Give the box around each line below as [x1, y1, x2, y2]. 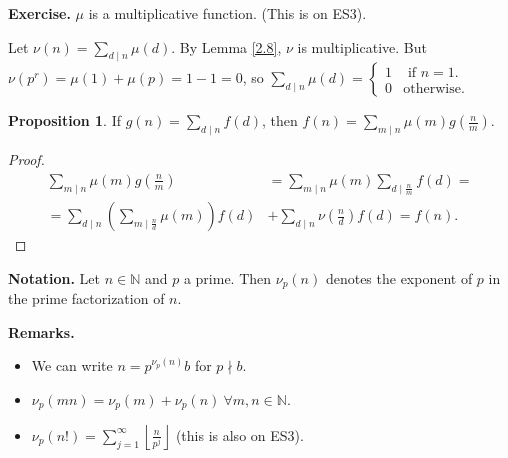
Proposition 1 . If [8, 110, 121, 131]
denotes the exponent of [325, 267, 473, 288]
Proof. [8, 149, 45, 170]
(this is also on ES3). [175, 424, 304, 445]
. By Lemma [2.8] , [171, 36, 282, 57]
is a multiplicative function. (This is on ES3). [88, 3, 367, 23]
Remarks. [8, 321, 75, 342]
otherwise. [403, 81, 465, 96]
